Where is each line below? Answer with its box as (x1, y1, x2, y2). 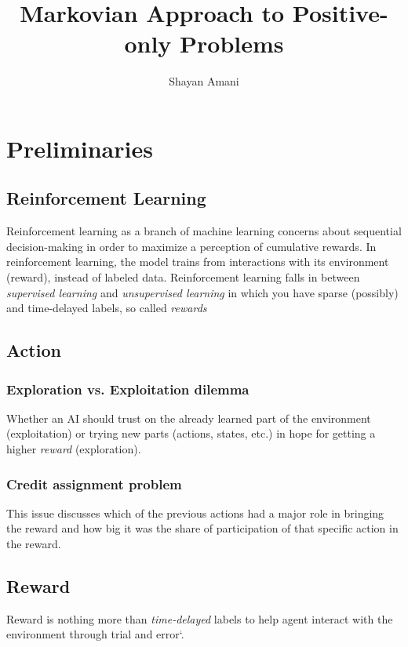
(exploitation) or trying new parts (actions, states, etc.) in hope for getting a (6, 425, 376, 442)
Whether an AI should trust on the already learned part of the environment (6, 409, 371, 426)
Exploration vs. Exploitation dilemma (6, 379, 250, 398)
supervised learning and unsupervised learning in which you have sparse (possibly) (6, 284, 399, 300)
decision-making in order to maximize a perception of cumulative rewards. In (6, 238, 377, 254)
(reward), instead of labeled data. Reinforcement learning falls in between (6, 269, 360, 285)
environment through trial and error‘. (6, 626, 184, 642)
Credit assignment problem (6, 474, 182, 493)
